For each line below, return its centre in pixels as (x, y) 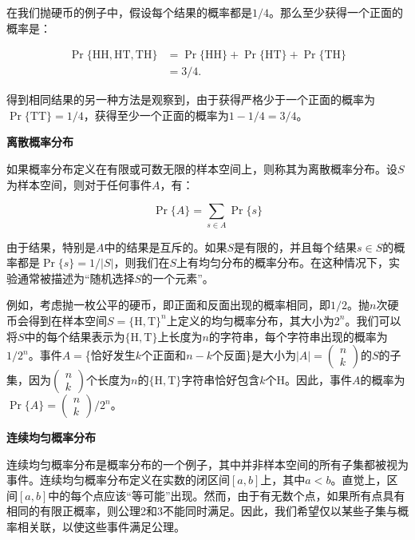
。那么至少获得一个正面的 (336, 12)
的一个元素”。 (178, 278)
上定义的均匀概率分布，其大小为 (250, 320)
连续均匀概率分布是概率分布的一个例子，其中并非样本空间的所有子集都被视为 (207, 464)
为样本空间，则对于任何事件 (79, 184)
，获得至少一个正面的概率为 (156, 115)
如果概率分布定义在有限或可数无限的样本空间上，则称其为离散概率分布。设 (202, 169)
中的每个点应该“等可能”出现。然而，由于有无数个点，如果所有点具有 (227, 495)
